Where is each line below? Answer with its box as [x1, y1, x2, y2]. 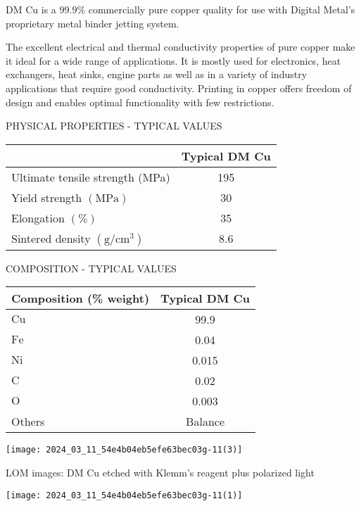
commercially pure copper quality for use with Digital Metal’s [88, 2, 355, 16]
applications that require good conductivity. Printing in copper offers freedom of [6, 80, 352, 95]
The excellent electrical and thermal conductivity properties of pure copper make [6, 39, 355, 54]
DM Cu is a [6, 2, 56, 16]
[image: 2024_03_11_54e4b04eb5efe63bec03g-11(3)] [6, 445, 243, 455]
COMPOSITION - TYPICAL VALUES [6, 260, 177, 275]
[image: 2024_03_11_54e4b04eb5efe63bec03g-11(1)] [6, 490, 243, 500]
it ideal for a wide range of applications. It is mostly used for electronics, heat [6, 53, 341, 68]
